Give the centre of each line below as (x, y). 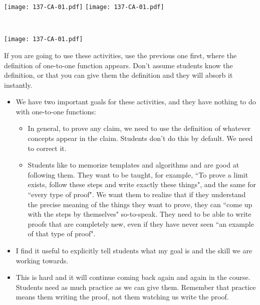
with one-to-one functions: (56, 111)
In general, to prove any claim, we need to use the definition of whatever (139, 128)
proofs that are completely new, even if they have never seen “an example (141, 223)
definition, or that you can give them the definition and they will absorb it (118, 75)
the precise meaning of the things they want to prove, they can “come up (140, 204)
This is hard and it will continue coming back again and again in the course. (133, 277)
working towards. (42, 260)
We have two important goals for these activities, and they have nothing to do (136, 102)
